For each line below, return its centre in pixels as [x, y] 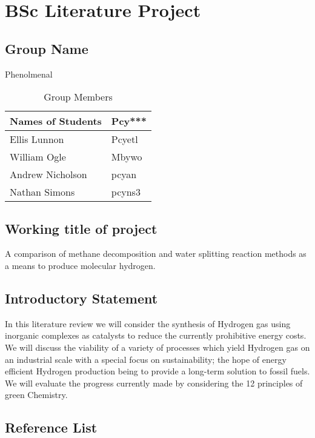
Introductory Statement [81, 298]
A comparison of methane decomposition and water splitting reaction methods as [156, 254]
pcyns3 [126, 192]
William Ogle [38, 157]
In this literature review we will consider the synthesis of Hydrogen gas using [148, 323]
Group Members [78, 97]
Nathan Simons [42, 192]
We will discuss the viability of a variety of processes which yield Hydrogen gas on [157, 347]
